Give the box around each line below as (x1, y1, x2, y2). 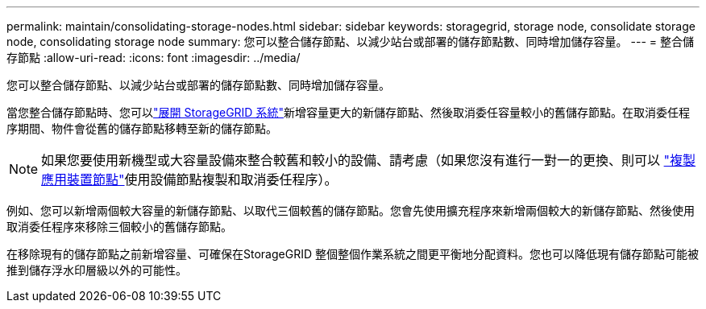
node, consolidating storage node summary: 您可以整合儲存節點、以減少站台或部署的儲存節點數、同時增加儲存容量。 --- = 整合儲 (6, 35, 694, 48)
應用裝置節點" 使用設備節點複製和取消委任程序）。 (41, 171, 338, 187)
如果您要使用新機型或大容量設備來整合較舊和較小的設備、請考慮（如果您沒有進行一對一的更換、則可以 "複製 (41, 152, 696, 168)
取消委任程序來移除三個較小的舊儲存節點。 (6, 220, 232, 233)
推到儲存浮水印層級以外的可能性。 (6, 263, 187, 277)
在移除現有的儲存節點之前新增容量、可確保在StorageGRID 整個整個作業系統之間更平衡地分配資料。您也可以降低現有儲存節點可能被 (6, 247, 699, 261)
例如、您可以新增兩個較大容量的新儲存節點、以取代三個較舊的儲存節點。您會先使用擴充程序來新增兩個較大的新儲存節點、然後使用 (6, 204, 695, 217)
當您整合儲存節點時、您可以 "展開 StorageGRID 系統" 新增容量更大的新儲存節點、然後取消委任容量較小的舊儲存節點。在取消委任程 (6, 105, 690, 119)
